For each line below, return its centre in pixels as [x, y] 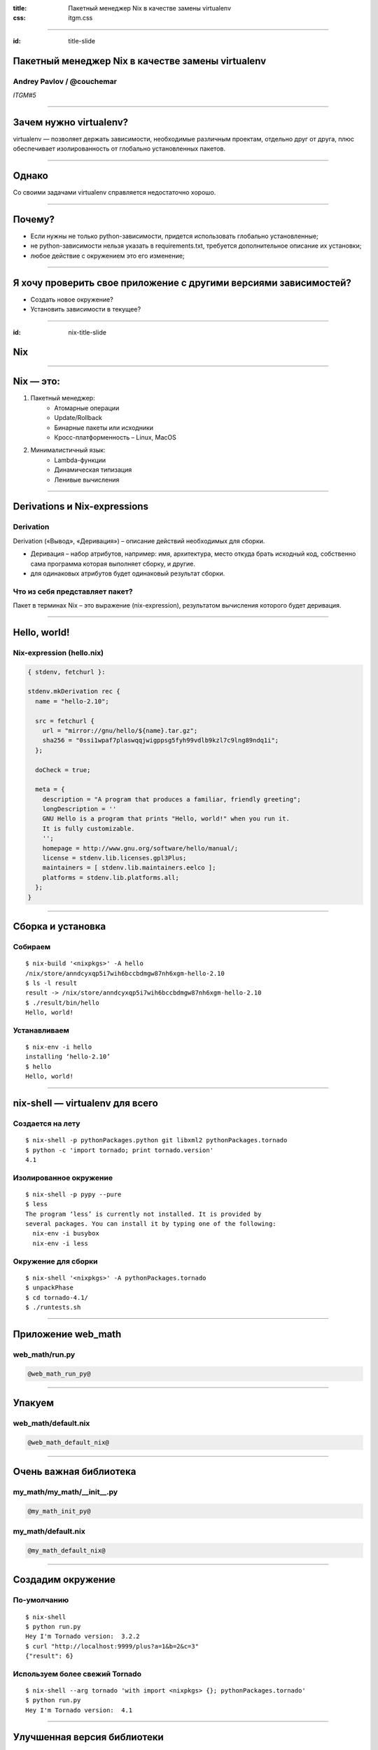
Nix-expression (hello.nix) [58, 652]
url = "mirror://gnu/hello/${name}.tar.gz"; [120, 730]
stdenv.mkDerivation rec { [74, 692]
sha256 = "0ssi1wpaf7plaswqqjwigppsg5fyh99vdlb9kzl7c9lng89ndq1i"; [161, 741]
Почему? [34, 219]
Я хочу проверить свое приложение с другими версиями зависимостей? [182, 282]
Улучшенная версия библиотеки [88, 1737]
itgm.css [80, 18]
